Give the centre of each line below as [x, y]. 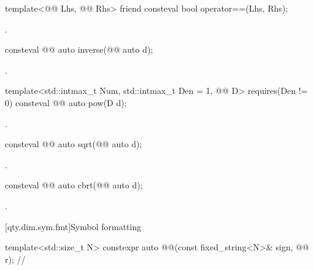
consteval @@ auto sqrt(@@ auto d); [74, 144]
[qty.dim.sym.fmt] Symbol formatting [73, 226]
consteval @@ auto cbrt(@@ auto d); [74, 185]
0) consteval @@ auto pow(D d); [66, 102]
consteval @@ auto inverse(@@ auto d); [79, 49]
